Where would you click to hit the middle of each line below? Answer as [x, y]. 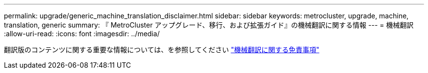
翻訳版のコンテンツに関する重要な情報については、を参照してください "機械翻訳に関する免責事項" [162, 50]
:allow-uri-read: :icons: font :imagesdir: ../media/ [82, 34]
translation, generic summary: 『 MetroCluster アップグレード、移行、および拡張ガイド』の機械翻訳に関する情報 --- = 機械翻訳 [209, 25]
